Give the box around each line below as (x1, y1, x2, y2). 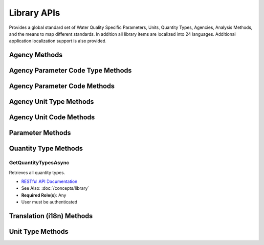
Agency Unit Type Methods (9, 98, 94, 106)
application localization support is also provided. (9, 38, 107, 44)
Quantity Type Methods (9, 144, 83, 153)
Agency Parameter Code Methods (9, 82, 115, 90)
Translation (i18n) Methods (9, 212, 93, 220)
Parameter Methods (9, 129, 71, 137)
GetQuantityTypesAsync (9, 159, 69, 166)
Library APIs (9, 7, 61, 18)
